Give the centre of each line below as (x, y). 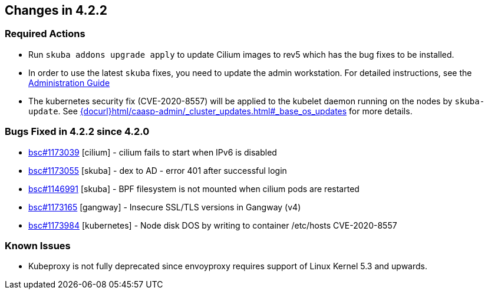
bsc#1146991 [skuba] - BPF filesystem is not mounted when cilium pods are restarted (194, 189)
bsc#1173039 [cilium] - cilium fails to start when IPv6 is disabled (153, 152)
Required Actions (45, 34)
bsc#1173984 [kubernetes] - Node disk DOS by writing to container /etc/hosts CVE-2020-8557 (213, 225)
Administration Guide (69, 82)
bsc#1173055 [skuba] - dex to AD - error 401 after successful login (158, 170)
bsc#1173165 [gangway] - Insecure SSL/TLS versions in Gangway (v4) (165, 207)
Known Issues (38, 245)
